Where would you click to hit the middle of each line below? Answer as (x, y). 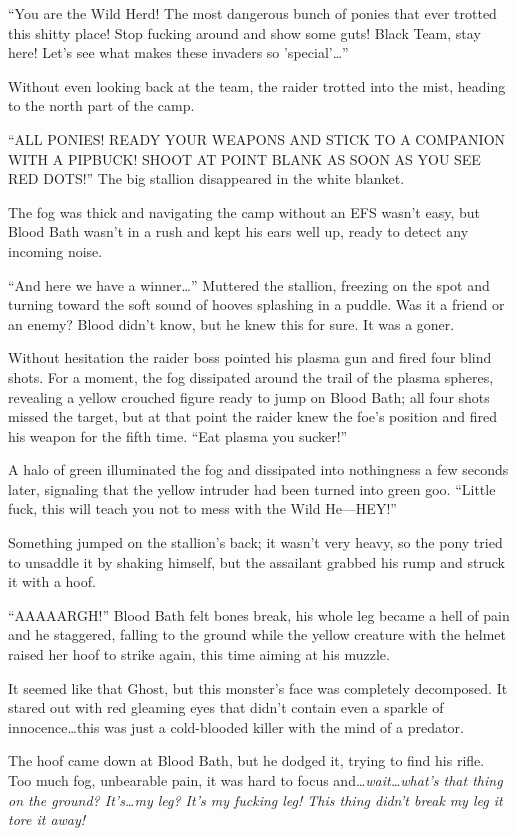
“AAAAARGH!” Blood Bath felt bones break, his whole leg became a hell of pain (259, 614)
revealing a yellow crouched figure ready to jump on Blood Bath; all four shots (249, 396)
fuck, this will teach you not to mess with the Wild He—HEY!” (202, 508)
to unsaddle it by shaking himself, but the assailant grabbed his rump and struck (256, 561)
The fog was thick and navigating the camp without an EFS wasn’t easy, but (244, 211)
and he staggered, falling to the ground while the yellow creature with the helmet (257, 634)
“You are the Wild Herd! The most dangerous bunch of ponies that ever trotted (252, 13)
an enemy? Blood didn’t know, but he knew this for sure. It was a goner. (231, 323)
